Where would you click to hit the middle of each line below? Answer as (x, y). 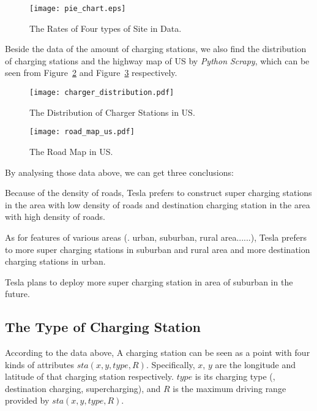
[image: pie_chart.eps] (78, 9)
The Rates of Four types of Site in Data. (106, 28)
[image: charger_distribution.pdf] (102, 93)
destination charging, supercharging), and (83, 388)
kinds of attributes (39, 364)
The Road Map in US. (71, 151)
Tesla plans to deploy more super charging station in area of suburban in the (149, 281)
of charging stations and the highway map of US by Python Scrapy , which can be (157, 60)
